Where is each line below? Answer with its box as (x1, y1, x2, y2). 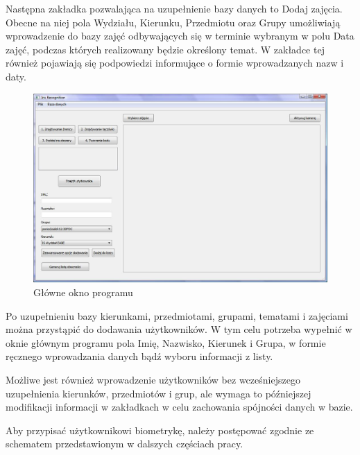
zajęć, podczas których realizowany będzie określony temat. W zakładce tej (6, 42, 325, 56)
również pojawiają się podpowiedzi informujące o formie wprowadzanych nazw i (6, 55, 344, 70)
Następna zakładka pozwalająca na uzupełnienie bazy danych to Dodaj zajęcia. (6, 1, 343, 15)
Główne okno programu (33, 285, 133, 300)
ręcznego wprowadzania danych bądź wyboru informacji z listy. (6, 349, 273, 363)
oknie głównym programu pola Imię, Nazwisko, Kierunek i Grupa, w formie (6, 335, 326, 350)
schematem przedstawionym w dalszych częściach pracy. (6, 436, 243, 451)
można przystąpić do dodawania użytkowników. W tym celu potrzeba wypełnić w (6, 322, 352, 336)
